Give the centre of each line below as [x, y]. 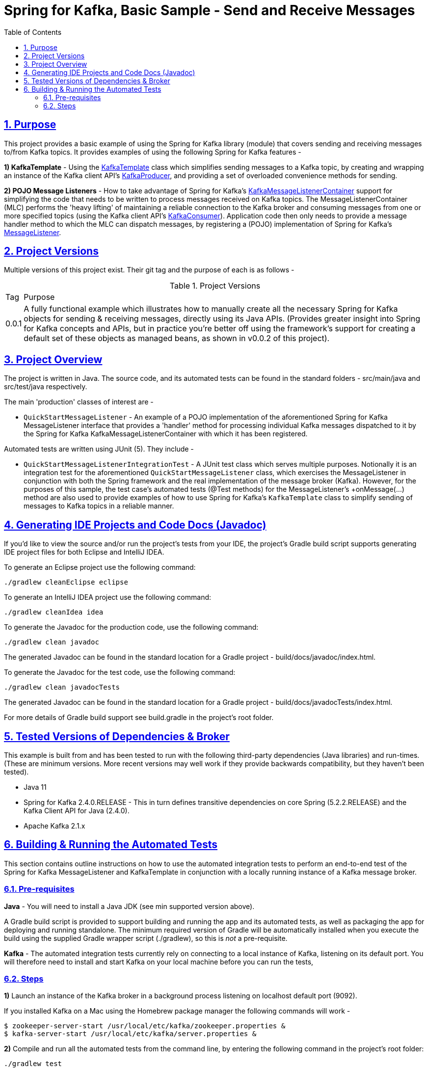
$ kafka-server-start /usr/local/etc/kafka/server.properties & [130, 1034]
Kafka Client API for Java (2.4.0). [77, 810]
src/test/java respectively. [46, 387]
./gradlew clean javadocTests [62, 687]
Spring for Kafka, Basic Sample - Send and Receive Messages [210, 10]
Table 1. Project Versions [215, 286]
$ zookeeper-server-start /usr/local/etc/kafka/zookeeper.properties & [145, 1026]
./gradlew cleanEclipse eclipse [66, 582]
